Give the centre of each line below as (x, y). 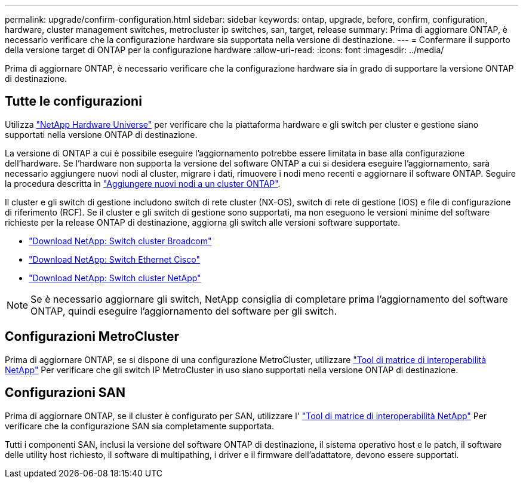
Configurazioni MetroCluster (92, 337)
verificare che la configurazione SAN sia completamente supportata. (139, 426)
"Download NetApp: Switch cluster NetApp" (115, 278)
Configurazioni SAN (65, 393)
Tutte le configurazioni (73, 101)
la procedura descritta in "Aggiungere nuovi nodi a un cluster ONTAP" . (143, 183)
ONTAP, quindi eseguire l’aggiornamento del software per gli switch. (184, 311)
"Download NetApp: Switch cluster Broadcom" (120, 241)
